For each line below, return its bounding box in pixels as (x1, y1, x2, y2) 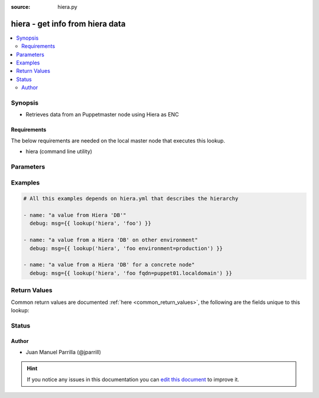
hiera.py (57, 4, 78, 10)
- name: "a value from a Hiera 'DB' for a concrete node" (23, 261, 195, 268)
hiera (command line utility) (25, 148, 93, 155)
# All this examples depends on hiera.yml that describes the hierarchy (23, 195, 239, 202)
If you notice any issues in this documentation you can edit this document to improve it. (27, 376, 239, 383)
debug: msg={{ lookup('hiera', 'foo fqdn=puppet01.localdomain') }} (30, 270, 233, 276)
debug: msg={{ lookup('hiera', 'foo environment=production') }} (30, 245, 223, 251)
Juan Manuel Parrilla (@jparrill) (25, 348, 102, 355)
